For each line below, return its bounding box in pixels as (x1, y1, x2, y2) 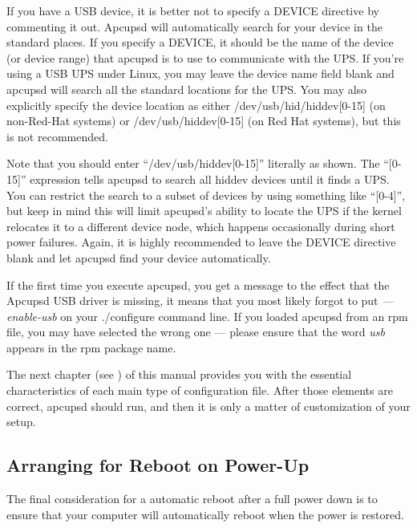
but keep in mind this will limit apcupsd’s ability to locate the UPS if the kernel (6, 202, 402, 219)
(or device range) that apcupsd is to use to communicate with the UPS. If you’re (6, 49, 404, 66)
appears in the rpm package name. (6, 339, 176, 355)
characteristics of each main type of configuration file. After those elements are (6, 382, 393, 399)
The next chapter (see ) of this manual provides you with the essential (6, 366, 352, 383)
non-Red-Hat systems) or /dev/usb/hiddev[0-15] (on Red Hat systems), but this (6, 112, 401, 129)
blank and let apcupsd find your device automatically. (6, 249, 271, 266)
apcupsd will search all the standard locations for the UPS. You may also (6, 80, 367, 97)
